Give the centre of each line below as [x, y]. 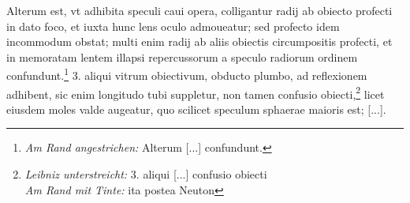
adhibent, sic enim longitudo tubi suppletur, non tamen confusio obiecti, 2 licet [196, 92]
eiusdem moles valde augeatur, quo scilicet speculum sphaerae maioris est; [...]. [196, 109]
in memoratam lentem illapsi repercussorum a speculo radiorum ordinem [182, 56]
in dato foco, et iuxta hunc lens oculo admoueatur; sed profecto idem [173, 26]
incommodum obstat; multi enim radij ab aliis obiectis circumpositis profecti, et [199, 41]
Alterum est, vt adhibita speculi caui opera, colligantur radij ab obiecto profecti [199, 10]
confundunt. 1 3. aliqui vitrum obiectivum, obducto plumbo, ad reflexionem [187, 74]
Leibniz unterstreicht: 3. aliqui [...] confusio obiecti [146, 174]
